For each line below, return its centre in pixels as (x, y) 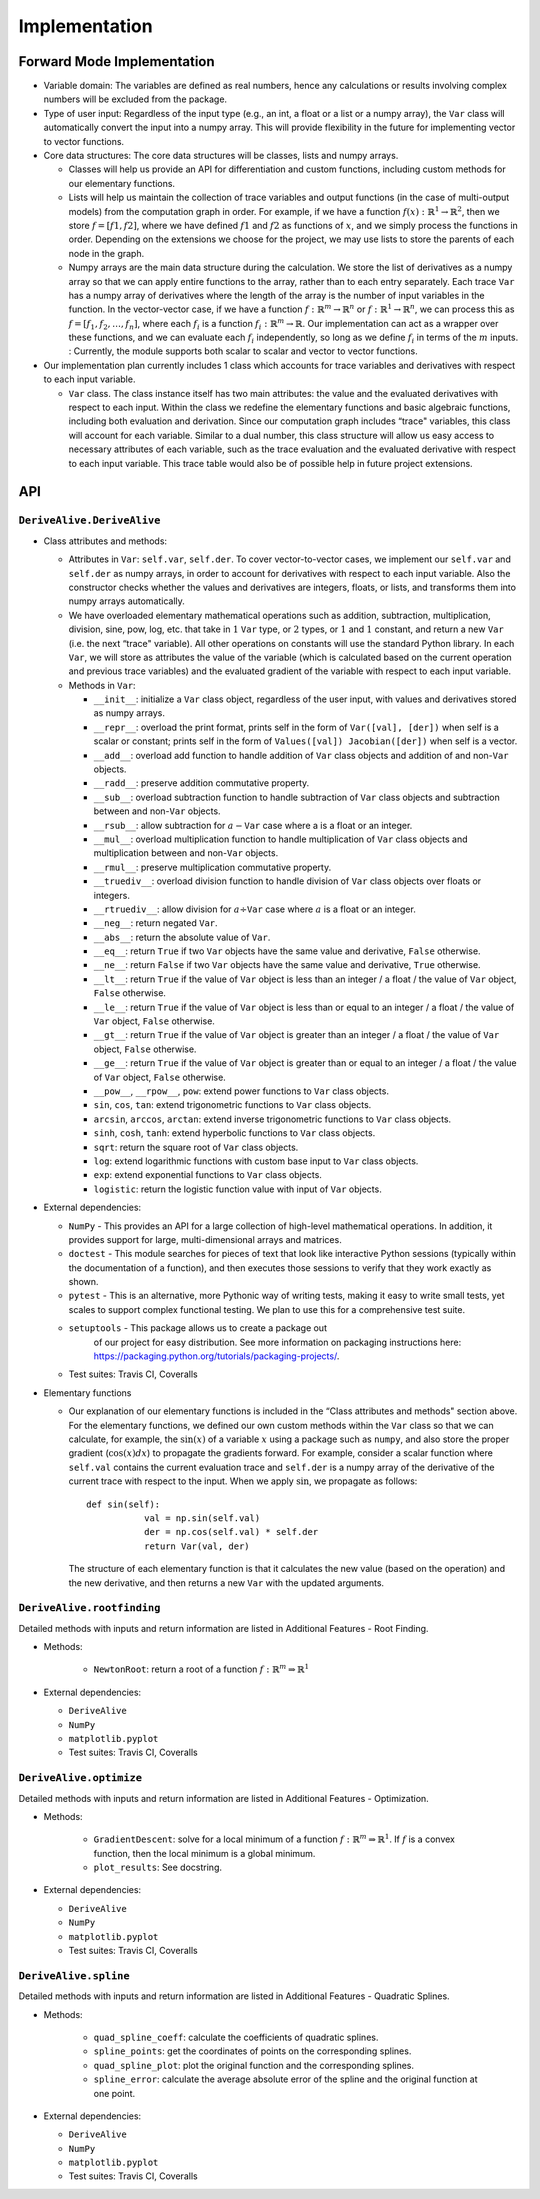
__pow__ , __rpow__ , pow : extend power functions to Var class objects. (241, 1091)
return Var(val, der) (196, 1546)
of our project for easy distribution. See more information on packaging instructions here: (277, 1342)
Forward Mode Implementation (116, 61)
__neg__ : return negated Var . (156, 923)
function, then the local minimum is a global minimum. (204, 1853)
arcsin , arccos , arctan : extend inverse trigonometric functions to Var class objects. (272, 1119)
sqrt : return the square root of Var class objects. (196, 1147)
